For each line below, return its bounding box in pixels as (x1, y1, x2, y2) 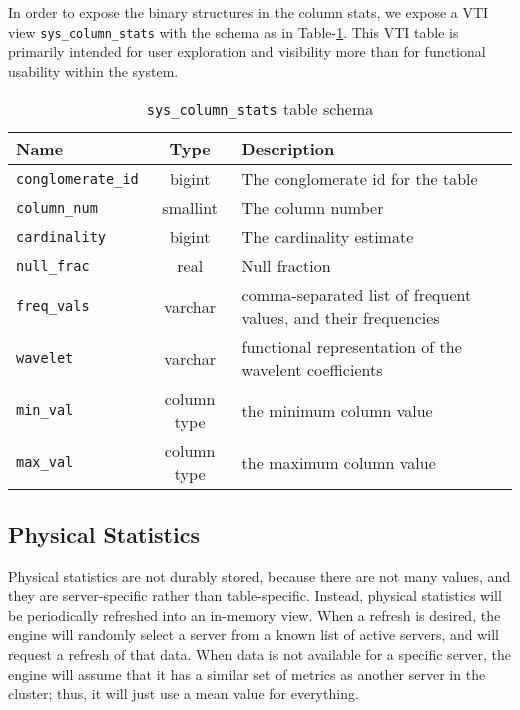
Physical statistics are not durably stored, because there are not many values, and (8, 565, 511, 586)
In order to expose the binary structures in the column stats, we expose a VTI (8, 2, 489, 22)
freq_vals (16, 298, 90, 315)
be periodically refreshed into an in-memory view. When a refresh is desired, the (8, 604, 501, 625)
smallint (162, 196, 218, 220)
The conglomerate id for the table (241, 167, 478, 191)
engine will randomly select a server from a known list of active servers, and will (8, 624, 499, 645)
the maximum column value (241, 450, 436, 474)
